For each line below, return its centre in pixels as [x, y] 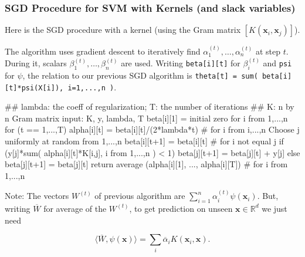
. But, [268, 196]
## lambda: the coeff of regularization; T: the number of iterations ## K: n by [150, 106]
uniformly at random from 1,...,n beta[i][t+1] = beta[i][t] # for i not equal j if [144, 141]
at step [268, 51]
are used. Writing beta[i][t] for [181, 63]
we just [274, 208]
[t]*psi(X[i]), [34, 88]
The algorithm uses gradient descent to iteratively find [103, 51]
